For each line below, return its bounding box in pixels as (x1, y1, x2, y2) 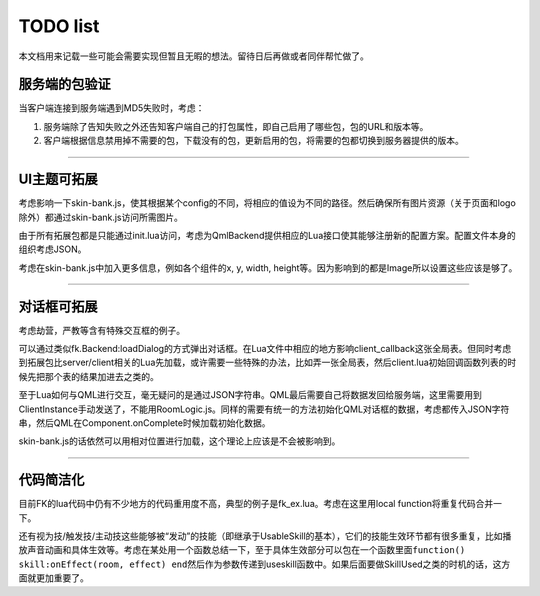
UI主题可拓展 (18, 171, 99, 188)
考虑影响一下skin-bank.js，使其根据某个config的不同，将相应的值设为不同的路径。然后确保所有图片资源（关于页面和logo (18, 197, 517, 209)
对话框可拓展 (18, 298, 98, 315)
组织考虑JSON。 (18, 243, 87, 255)
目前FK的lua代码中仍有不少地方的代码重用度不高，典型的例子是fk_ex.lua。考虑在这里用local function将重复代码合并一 (18, 498, 502, 510)
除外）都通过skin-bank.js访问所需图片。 (18, 211, 184, 223)
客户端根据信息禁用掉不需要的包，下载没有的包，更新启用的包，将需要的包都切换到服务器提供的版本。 (43, 135, 464, 147)
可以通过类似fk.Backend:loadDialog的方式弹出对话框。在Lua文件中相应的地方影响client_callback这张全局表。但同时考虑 (18, 343, 512, 354)
